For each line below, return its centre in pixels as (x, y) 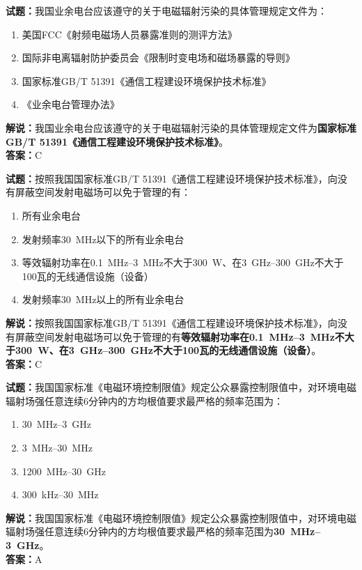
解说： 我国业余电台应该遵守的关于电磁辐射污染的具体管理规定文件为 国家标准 (181, 127)
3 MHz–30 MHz (57, 448)
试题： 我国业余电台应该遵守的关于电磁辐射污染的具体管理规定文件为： (166, 10)
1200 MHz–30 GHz (64, 471)
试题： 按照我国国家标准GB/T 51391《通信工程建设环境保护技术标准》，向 (172, 178)
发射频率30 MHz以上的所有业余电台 (103, 299)
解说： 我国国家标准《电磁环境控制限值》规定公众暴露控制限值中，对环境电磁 (181, 517)
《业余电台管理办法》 (71, 104)
